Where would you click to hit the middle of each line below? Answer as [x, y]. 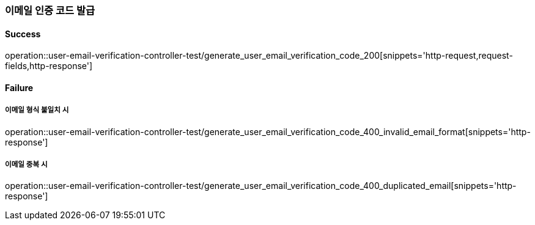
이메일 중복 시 [26, 164]
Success [23, 34]
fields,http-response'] [49, 66]
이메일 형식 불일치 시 [37, 110]
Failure [19, 87]
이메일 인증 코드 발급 [50, 10]
